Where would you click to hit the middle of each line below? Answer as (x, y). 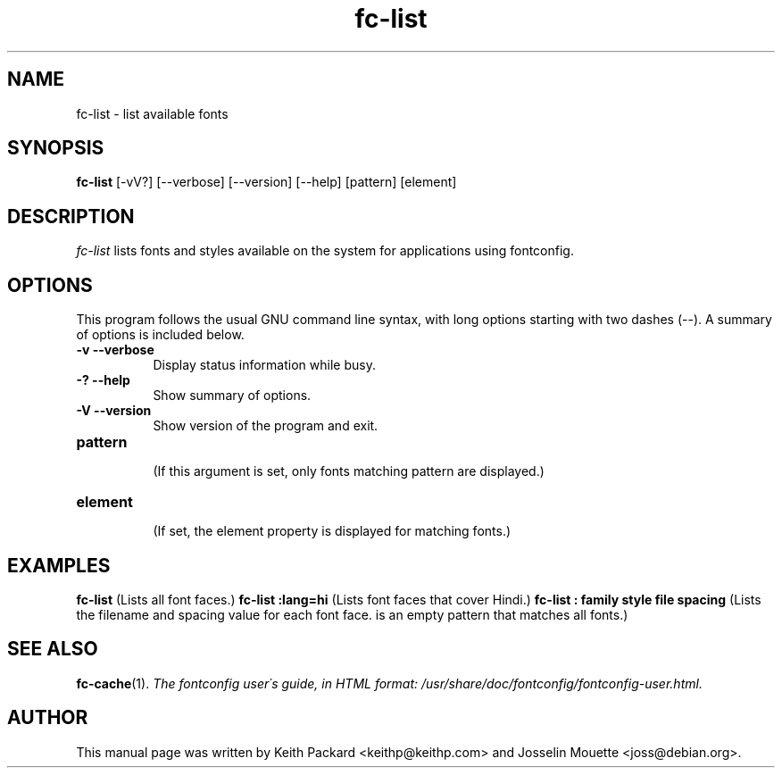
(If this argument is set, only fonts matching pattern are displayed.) (349, 471)
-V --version (114, 411)
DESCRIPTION (71, 216)
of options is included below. (160, 335)
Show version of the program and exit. (266, 426)
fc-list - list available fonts (152, 113)
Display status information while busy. (264, 365)
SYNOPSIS (56, 148)
